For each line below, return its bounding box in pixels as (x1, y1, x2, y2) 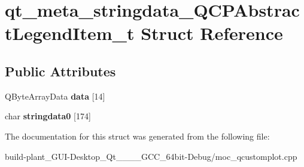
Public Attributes (5, 61, 116, 80)
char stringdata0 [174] (5, 110, 91, 122)
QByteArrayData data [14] (5, 89, 105, 102)
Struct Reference (141, 21, 283, 45)
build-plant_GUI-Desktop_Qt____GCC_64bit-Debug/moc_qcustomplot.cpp (5, 150, 297, 162)
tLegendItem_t (5, 21, 135, 45)
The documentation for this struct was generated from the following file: (5, 129, 270, 142)
